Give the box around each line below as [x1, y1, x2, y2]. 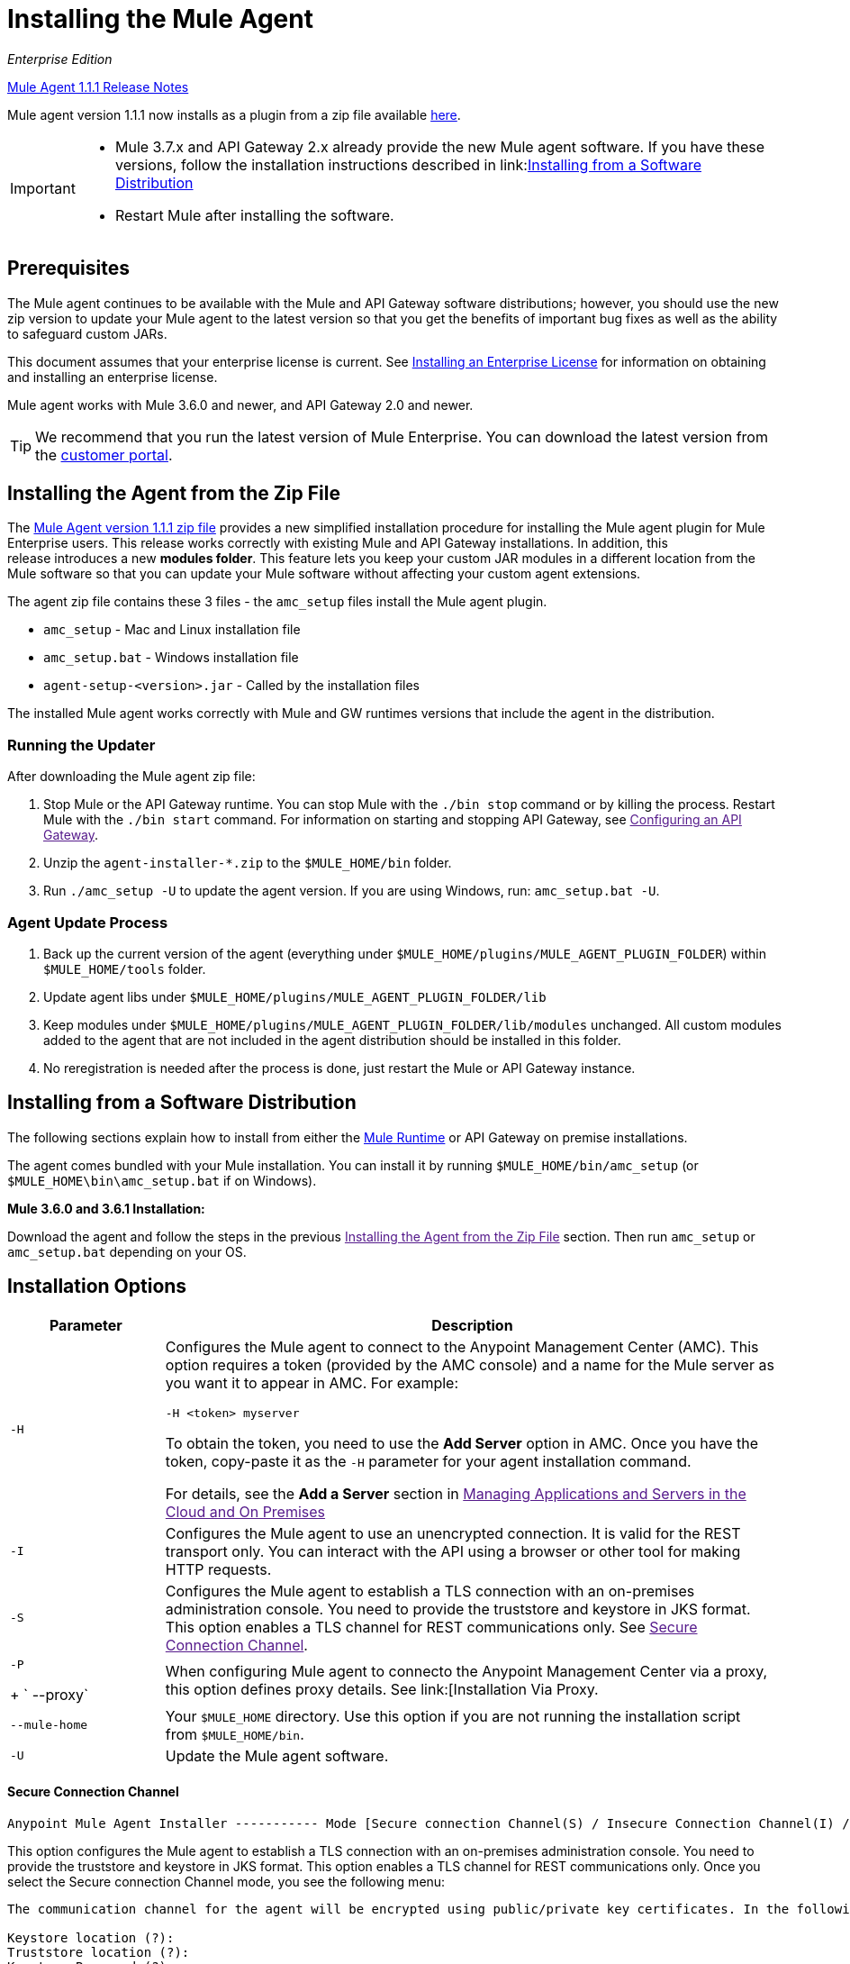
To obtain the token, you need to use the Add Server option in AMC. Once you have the [165, 1433, 759, 1452]
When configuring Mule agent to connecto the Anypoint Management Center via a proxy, [165, 1662, 768, 1681]
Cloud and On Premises [165, 1502, 326, 1521]
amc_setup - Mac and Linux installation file [43, 622, 301, 638]
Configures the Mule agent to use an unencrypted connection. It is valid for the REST [165, 1523, 741, 1542]
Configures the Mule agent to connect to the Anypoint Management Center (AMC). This [165, 1337, 759, 1356]
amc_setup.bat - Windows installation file [43, 650, 299, 666]
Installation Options [7, 1275, 187, 1298]
